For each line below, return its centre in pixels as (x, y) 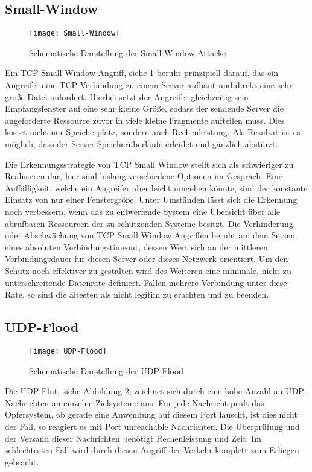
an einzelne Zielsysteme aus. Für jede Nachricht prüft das (158, 402)
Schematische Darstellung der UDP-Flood (107, 370)
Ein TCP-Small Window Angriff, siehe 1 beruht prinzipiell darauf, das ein (142, 73)
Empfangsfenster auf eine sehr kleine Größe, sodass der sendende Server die (144, 108)
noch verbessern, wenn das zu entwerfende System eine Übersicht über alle (143, 211)
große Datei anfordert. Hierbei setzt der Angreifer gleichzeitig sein (127, 96)
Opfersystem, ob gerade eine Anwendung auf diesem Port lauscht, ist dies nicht (151, 414)
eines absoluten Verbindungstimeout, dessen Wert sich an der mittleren (136, 247)
